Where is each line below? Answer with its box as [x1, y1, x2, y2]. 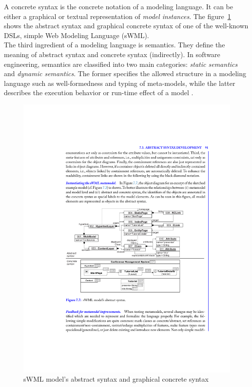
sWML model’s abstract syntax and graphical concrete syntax [23, 374, 209, 384]
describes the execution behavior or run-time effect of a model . [4, 87, 194, 98]
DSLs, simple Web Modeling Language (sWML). [4, 30, 149, 40]
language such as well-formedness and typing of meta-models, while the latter [4, 78, 235, 88]
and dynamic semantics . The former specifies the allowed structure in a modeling [4, 68, 247, 79]
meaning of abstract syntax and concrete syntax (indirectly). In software [4, 49, 220, 59]
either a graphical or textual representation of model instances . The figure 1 [4, 11, 231, 21]
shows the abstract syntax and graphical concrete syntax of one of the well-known [4, 20, 249, 31]
